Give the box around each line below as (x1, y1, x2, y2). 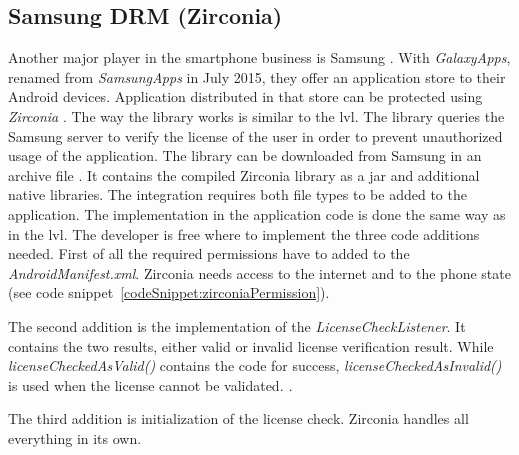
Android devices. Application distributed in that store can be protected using (8, 86, 483, 107)
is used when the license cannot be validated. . (8, 374, 293, 395)
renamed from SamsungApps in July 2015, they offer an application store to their (8, 66, 506, 87)
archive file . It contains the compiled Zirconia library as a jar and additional (8, 164, 480, 185)
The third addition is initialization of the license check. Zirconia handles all (8, 408, 469, 429)
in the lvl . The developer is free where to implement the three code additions (8, 223, 480, 244)
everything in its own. (8, 427, 142, 448)
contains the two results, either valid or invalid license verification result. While (8, 335, 494, 356)
